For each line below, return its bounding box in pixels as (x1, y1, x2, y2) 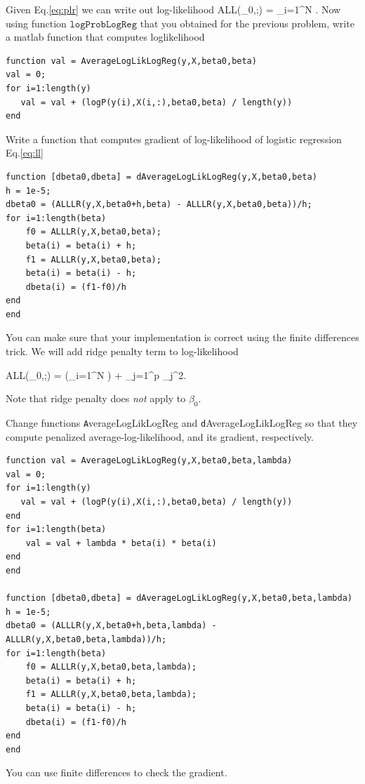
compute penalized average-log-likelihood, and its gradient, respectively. (6, 429, 314, 444)
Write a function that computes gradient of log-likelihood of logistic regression (6, 131, 342, 146)
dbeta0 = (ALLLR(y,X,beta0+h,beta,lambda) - (6, 620, 217, 631)
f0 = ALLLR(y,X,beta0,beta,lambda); (25, 662, 197, 672)
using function (6, 15, 67, 30)
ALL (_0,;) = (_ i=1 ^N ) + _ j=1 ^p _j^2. (6, 367, 187, 382)
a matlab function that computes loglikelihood (6, 29, 205, 44)
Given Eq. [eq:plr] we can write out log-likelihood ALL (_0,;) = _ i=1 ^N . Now (6, 2, 341, 16)
